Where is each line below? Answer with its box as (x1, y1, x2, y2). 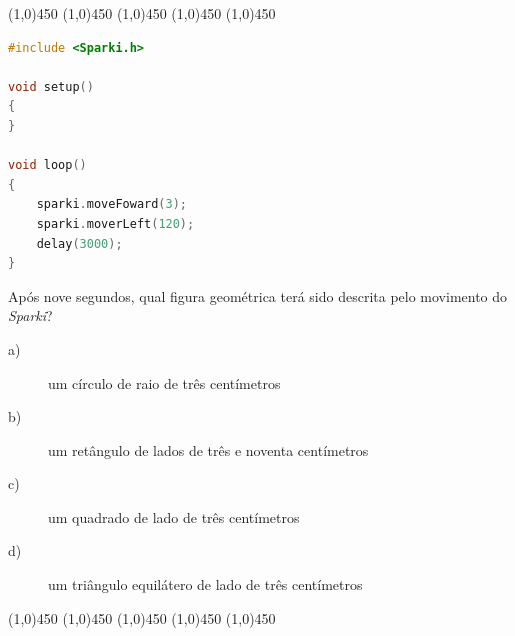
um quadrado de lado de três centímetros (48, 506, 300, 527)
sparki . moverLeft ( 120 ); (36, 216, 195, 231)
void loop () (8, 158, 87, 173)
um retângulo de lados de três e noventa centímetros (48, 439, 369, 460)
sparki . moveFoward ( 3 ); (36, 197, 188, 212)
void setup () (8, 79, 94, 94)
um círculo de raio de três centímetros (48, 372, 281, 393)
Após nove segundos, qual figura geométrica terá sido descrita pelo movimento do (8, 285, 508, 306)
